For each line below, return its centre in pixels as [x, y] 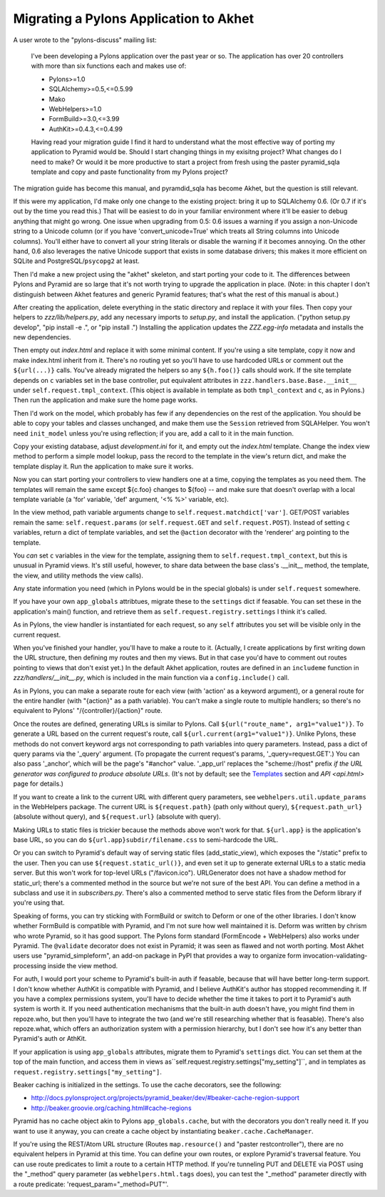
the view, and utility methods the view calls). [78, 575]
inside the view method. [83, 965]
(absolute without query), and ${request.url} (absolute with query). [117, 817]
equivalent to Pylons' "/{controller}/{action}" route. [88, 711]
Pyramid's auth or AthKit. [50, 1039]
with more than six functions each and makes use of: [109, 66]
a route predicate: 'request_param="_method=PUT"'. [91, 1184]
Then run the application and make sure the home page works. [106, 400]
